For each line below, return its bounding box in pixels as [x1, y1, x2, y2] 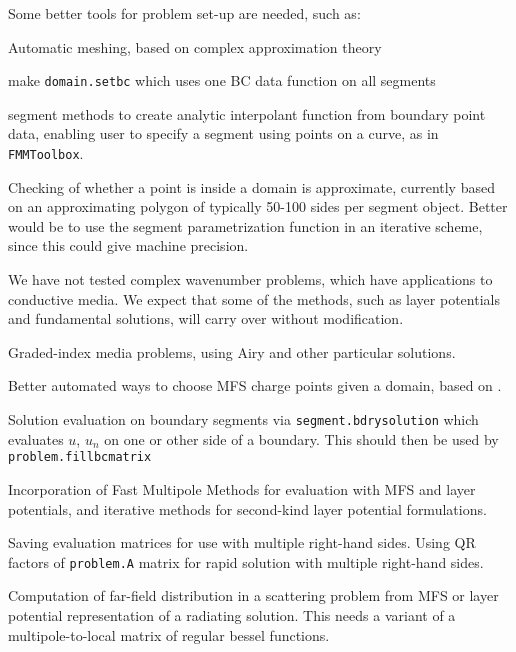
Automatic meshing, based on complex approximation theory [8, 36, 382, 57]
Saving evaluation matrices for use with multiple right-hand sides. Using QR [8, 532, 476, 553]
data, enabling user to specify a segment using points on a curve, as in [8, 123, 439, 144]
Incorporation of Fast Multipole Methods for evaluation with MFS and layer [8, 478, 476, 499]
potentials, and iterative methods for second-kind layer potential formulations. [8, 498, 487, 519]
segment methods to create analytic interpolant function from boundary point [8, 103, 486, 124]
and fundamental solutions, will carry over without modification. [8, 308, 404, 329]
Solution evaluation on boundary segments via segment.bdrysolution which [8, 409, 479, 430]
